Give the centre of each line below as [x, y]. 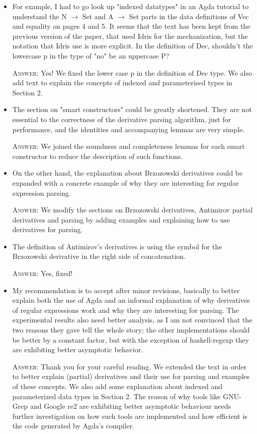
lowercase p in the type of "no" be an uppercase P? [91, 55]
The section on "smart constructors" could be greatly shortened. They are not [132, 109]
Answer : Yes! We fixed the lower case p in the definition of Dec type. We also [132, 72]
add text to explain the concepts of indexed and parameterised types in [122, 83]
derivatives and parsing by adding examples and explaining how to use [121, 219]
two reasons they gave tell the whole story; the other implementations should [131, 330]
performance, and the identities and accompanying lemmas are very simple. [128, 129]
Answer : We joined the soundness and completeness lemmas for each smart [128, 146]
